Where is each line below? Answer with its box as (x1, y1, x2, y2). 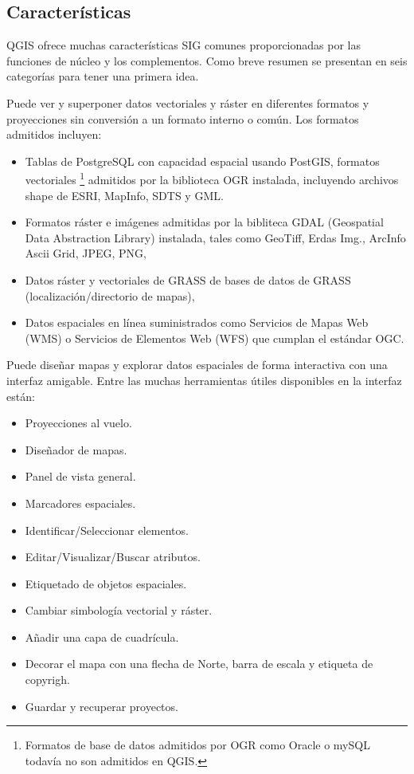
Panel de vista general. (25, 468, 136, 485)
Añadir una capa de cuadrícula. (25, 628, 179, 645)
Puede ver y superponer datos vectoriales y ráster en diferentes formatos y (6, 94, 369, 111)
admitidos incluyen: (6, 126, 102, 143)
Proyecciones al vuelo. (25, 415, 132, 431)
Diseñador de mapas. (25, 441, 127, 458)
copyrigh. (25, 671, 70, 688)
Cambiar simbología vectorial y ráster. (25, 602, 213, 619)
